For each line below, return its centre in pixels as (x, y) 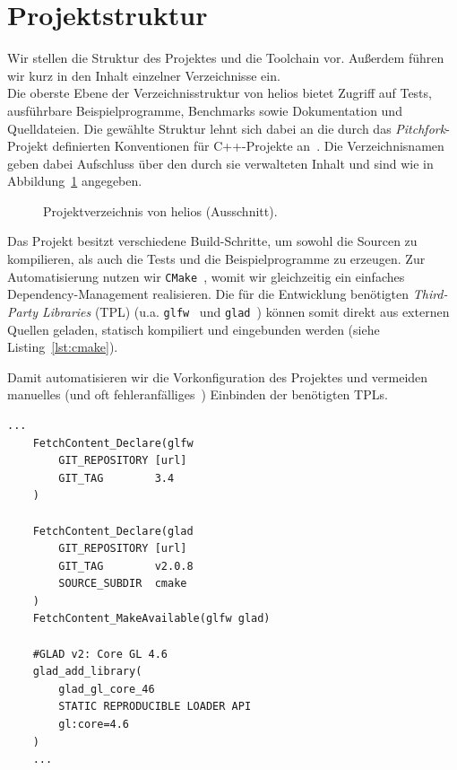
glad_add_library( (87, 672)
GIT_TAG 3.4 (116, 478)
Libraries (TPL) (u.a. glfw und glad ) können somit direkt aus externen (246, 311)
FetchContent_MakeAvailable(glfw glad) (151, 619)
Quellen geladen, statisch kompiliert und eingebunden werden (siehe (194, 329)
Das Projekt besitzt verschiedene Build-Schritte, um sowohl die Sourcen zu (212, 241)
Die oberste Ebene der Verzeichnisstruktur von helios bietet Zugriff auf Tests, (220, 93)
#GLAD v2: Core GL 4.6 (100, 654)
